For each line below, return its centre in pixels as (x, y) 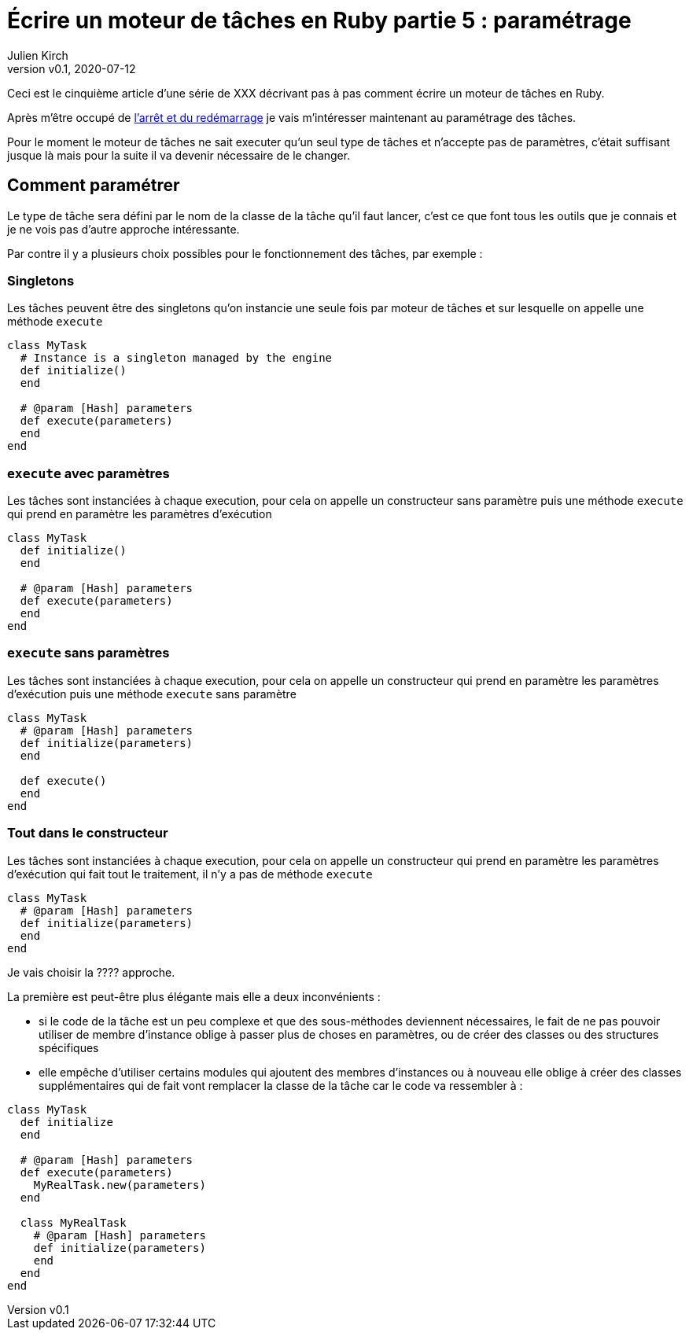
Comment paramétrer (94, 186)
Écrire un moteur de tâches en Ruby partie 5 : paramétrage (319, 20)
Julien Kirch (38, 55)
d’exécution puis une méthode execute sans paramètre (152, 694)
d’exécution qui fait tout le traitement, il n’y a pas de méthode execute (190, 874)
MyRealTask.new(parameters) (120, 1185)
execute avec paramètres (88, 473)
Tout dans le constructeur (88, 833)
